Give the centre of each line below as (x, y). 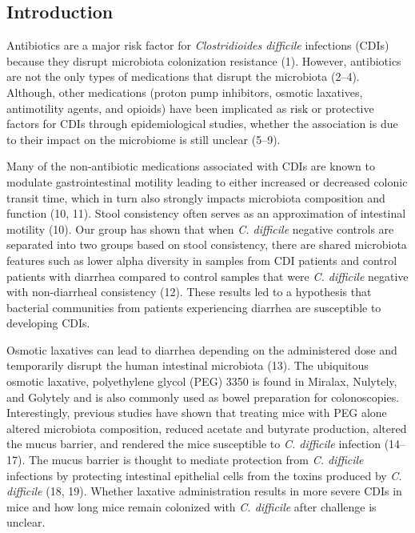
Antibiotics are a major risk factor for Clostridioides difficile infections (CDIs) (198, 45)
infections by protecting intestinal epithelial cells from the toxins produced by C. (204, 475)
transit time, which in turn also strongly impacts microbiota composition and (196, 197)
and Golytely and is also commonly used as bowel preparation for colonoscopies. (203, 397)
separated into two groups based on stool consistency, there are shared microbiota (207, 244)
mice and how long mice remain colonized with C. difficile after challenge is (192, 506)
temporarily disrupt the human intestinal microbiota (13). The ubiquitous (188, 365)
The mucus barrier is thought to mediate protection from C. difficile (196, 460)
